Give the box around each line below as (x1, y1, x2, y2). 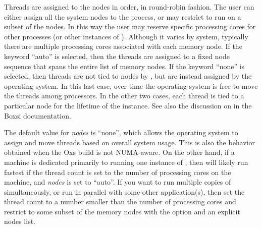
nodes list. (4, 216, 35, 226)
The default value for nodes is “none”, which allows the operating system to (4, 127, 238, 138)
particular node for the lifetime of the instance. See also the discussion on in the (4, 100, 252, 110)
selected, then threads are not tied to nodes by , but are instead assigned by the (4, 71, 252, 81)
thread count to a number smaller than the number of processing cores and (4, 196, 236, 207)
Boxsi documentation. (4, 110, 71, 121)
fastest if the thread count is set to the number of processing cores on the (4, 166, 231, 177)
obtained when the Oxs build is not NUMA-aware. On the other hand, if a (4, 147, 235, 157)
